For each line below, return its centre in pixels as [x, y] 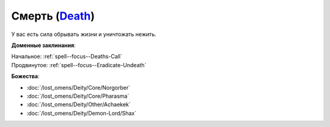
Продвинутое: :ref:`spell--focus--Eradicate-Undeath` [79, 65]
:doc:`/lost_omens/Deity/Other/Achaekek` [79, 104]
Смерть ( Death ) [53, 16]
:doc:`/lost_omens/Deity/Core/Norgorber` [79, 87]
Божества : [25, 76]
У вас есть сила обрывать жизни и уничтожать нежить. [84, 34]
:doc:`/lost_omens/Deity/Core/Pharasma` [78, 96]
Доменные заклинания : [43, 45]
